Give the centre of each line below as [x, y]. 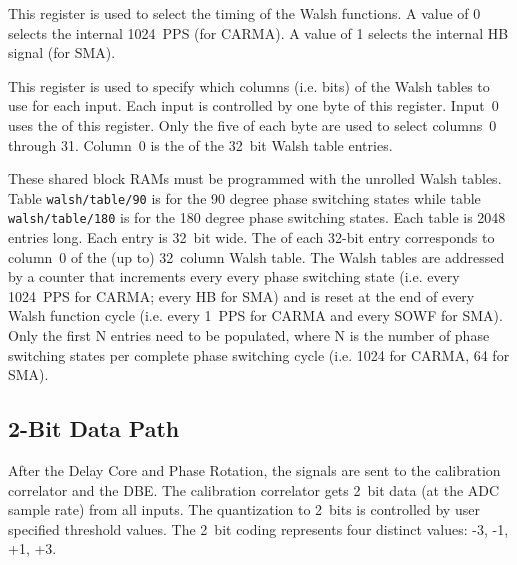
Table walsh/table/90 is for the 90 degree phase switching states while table [244, 197]
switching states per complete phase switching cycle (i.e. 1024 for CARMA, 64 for [259, 354]
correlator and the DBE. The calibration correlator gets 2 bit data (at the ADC [254, 489]
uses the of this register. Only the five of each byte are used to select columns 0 [252, 124]
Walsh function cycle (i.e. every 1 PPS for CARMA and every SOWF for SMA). [255, 315]
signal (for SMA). [62, 52]
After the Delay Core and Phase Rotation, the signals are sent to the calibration [254, 470]
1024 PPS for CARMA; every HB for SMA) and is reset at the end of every [241, 295]
